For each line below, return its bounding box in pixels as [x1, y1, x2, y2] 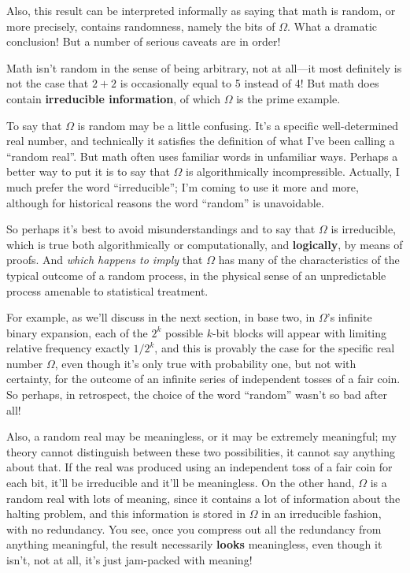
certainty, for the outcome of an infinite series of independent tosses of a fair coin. [6, 370, 401, 387]
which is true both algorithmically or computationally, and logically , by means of [6, 236, 403, 252]
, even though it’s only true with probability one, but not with [54, 355, 356, 371]
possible [165, 324, 204, 340]
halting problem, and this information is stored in [6, 505, 246, 522]
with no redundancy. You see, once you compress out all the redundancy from [6, 520, 382, 537]
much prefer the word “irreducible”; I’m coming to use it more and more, [6, 178, 359, 195]
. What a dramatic [287, 17, 378, 34]
